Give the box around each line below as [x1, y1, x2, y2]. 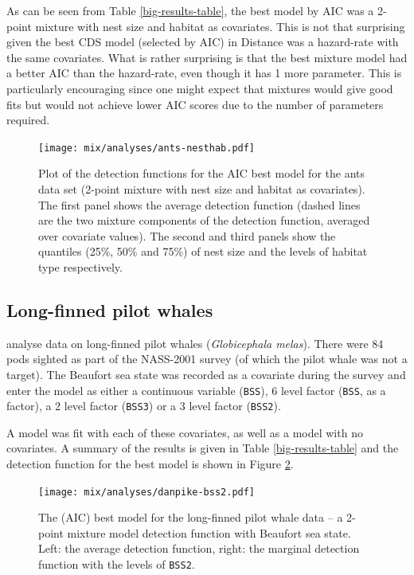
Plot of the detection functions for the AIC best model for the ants [38, 165, 365, 182]
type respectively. [38, 258, 123, 275]
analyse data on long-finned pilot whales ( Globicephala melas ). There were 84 [6, 334, 384, 351]
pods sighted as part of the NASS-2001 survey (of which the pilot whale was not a [6, 350, 408, 367]
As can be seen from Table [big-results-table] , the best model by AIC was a [6, 2, 374, 18]
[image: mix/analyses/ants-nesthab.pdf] [38, 142, 256, 154]
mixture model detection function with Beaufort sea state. [67, 524, 351, 541]
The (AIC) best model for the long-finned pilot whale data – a [38, 509, 343, 526]
